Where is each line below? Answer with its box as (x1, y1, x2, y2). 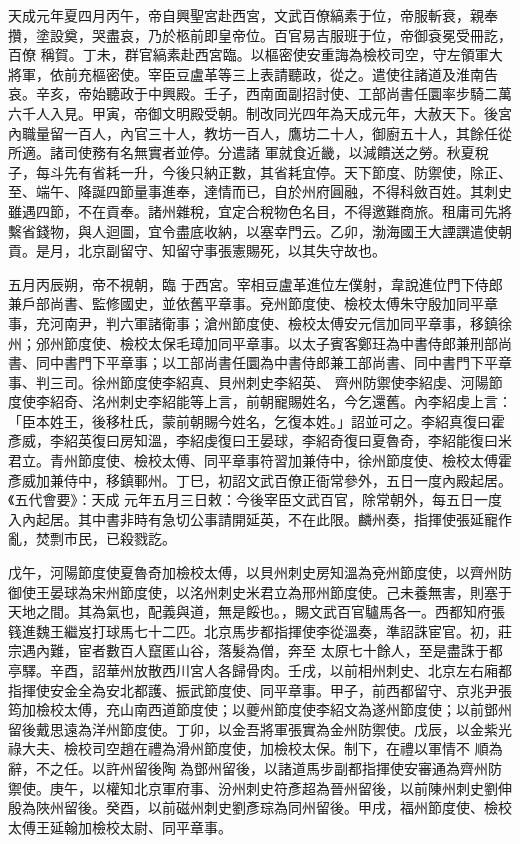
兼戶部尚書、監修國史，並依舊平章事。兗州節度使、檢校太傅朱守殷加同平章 (8, 293, 498, 314)
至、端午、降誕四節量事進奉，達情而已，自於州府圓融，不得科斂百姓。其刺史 (8, 181, 512, 202)
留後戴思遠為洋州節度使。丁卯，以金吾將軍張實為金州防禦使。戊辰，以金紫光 (8, 718, 512, 739)
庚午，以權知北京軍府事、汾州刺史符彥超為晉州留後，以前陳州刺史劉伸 (49, 777, 512, 798)
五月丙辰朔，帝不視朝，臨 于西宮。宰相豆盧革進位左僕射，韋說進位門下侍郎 (8, 273, 503, 294)
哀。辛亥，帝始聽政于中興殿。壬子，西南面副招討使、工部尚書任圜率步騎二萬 (8, 83, 512, 104)
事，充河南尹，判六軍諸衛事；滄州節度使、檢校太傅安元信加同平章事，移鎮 (8, 312, 498, 333)
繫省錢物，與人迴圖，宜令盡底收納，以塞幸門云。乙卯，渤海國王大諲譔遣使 (8, 220, 498, 241)
